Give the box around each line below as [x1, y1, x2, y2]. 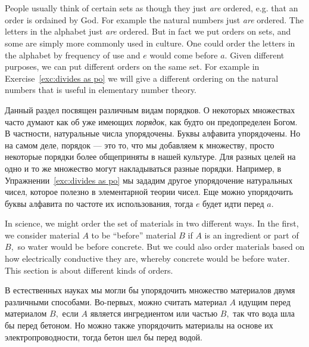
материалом [5, 307, 47, 320]
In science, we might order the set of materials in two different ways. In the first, [5, 217, 299, 230]
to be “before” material [91, 228, 176, 241]
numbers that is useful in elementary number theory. [5, 83, 197, 96]
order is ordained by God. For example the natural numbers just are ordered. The [5, 13, 304, 26]
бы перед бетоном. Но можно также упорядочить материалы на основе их [5, 319, 273, 331]
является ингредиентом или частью [90, 307, 218, 320]
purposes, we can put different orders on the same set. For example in [5, 60, 260, 73]
